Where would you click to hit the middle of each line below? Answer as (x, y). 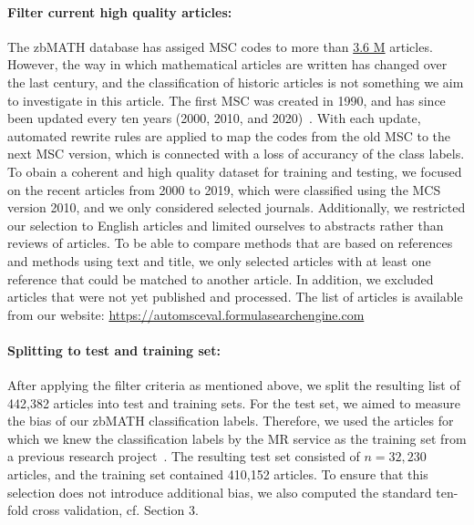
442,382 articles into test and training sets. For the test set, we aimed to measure (234, 402)
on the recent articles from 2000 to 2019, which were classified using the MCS (224, 189)
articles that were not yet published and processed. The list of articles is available (235, 297)
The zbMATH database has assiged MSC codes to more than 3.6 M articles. (220, 46)
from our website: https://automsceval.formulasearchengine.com (186, 314)
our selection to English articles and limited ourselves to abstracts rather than (226, 225)
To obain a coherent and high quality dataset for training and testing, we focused (235, 171)
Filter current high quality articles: (120, 11)
